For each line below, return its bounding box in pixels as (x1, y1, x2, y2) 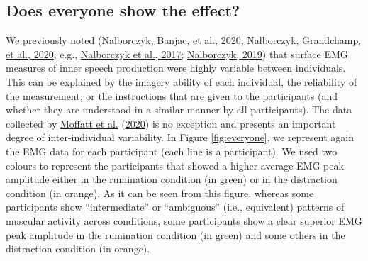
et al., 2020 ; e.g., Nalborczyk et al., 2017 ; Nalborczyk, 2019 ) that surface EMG (6, 46, 348, 61)
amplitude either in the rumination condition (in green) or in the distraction (6, 172, 338, 187)
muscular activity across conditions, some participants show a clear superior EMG (6, 213, 362, 228)
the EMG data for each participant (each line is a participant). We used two (6, 143, 338, 158)
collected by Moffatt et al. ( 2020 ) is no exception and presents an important (6, 116, 336, 130)
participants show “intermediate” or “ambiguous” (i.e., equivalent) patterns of (6, 199, 345, 214)
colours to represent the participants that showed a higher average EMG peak (6, 157, 344, 172)
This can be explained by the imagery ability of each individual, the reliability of (6, 74, 357, 89)
